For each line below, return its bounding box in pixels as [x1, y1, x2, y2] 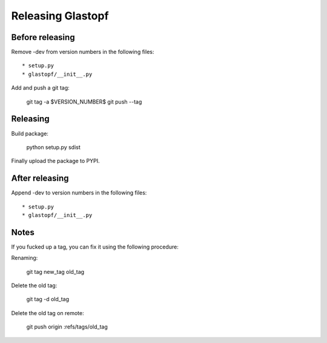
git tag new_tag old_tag [26, 268, 85, 275]
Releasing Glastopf [11, 9, 109, 22]
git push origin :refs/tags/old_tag [26, 323, 108, 330]
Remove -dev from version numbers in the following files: [11, 48, 154, 56]
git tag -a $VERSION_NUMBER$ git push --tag [26, 98, 142, 105]
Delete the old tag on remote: [11, 309, 84, 316]
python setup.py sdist [26, 143, 81, 151]
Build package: [11, 130, 48, 137]
